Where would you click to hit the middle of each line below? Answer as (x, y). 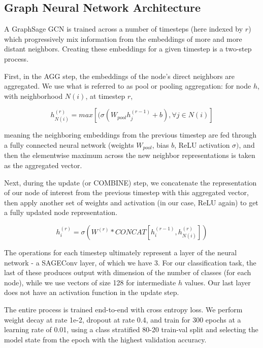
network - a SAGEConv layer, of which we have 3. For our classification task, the (130, 262)
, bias (160, 144)
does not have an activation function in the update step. (92, 292)
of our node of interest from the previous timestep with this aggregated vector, (126, 192)
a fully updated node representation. (61, 212)
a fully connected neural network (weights (69, 144)
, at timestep (105, 96)
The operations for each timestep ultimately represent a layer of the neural (121, 252)
